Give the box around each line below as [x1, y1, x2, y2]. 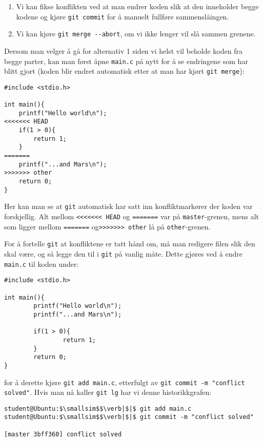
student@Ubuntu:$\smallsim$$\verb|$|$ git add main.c [4, 405, 192, 412]
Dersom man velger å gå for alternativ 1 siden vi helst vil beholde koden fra [4, 45, 242, 56]
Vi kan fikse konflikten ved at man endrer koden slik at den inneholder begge [16, 1, 259, 11]
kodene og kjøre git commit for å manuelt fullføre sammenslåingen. [16, 11, 229, 22]
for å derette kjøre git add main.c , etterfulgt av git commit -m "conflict [4, 376, 245, 387]
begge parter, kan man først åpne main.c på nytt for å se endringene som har [4, 55, 248, 66]
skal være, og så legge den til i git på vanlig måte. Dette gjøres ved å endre [4, 248, 242, 259]
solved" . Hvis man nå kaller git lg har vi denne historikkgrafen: [4, 387, 212, 397]
